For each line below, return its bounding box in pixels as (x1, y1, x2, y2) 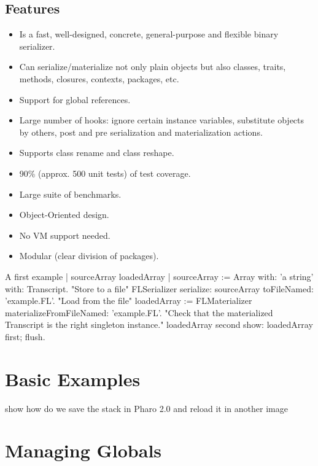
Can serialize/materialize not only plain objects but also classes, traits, (19, 60, 286, 73)
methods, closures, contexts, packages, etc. (19, 72, 179, 85)
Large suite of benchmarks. (19, 187, 122, 200)
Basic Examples (5, 366, 141, 391)
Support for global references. (19, 93, 131, 106)
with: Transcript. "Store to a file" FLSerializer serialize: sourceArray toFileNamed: (5, 282, 314, 295)
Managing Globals (5, 438, 162, 463)
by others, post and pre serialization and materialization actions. (19, 125, 263, 138)
